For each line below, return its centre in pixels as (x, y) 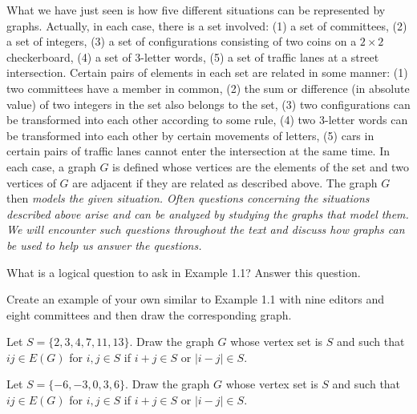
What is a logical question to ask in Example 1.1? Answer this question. (184, 272)
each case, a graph (51, 166)
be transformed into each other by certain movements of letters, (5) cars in (190, 135)
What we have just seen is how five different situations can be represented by (196, 10)
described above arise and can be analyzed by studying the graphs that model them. (208, 213)
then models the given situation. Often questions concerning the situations (188, 198)
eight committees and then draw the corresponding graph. (149, 314)
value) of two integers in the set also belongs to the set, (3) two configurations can (208, 104)
